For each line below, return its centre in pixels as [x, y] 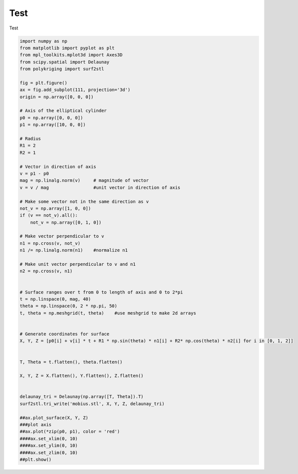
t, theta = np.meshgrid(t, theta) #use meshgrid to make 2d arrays [108, 313]
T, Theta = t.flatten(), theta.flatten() [71, 362]
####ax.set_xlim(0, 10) [49, 438]
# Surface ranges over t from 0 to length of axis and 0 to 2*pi [101, 292]
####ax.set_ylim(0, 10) [49, 446]
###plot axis [36, 425]
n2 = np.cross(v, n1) [46, 271]
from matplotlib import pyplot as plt [67, 48]
